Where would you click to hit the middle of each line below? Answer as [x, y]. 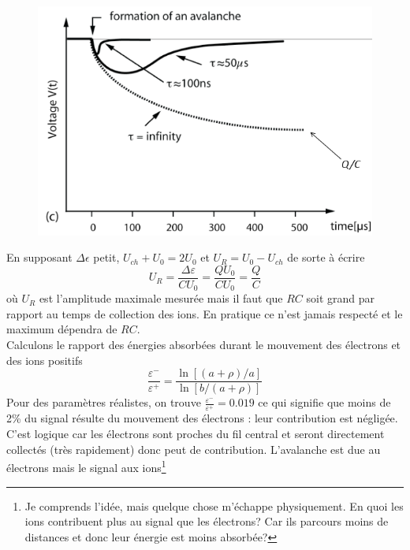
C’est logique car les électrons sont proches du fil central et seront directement [196, 434]
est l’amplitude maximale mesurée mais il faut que [161, 298]
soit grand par [341, 298]
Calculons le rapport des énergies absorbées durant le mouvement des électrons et [204, 345]
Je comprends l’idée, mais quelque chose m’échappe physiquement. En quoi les [214, 505]
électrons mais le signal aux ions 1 [86, 466]
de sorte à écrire [326, 257]
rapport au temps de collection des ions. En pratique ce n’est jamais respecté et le [205, 313]
